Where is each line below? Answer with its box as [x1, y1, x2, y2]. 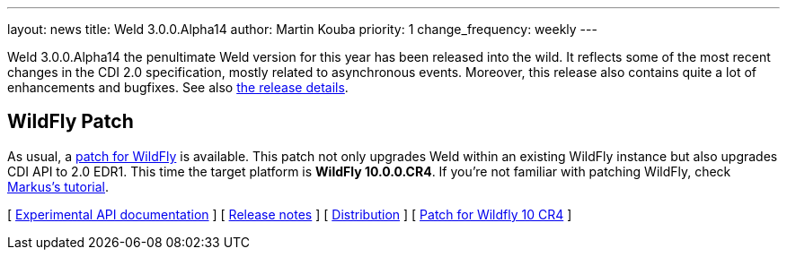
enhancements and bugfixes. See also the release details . [7, 80, 349, 95]
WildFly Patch [7, 110, 134, 133]
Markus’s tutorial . [7, 178, 110, 194]
